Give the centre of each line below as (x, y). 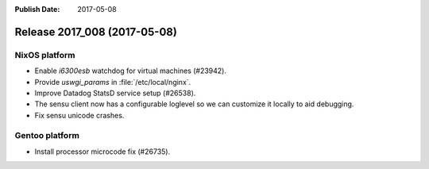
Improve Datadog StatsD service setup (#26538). (115, 93)
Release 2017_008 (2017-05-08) (96, 32)
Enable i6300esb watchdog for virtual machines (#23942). (130, 71)
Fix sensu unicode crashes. (79, 115)
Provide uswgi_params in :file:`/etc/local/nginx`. (113, 82)
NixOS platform (45, 55)
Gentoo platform (47, 136)
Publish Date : (37, 9)
